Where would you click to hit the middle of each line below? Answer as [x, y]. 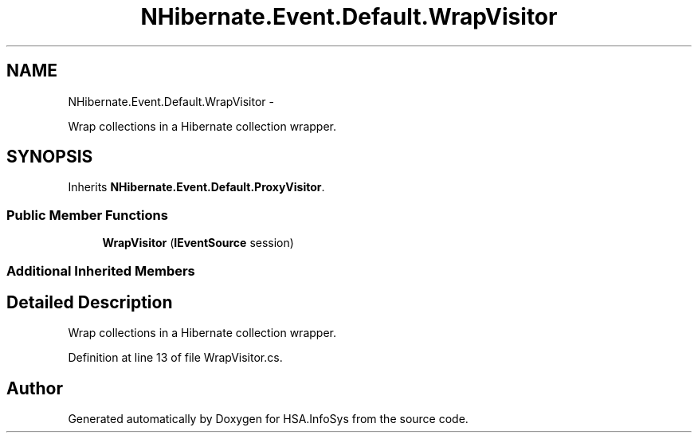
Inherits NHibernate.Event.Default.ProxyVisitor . [196, 187]
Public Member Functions [87, 215]
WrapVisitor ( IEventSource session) [198, 243]
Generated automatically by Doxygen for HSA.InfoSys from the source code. [268, 419]
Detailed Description [90, 302]
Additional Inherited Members [101, 270]
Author [35, 388]
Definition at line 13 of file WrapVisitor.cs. [175, 358]
